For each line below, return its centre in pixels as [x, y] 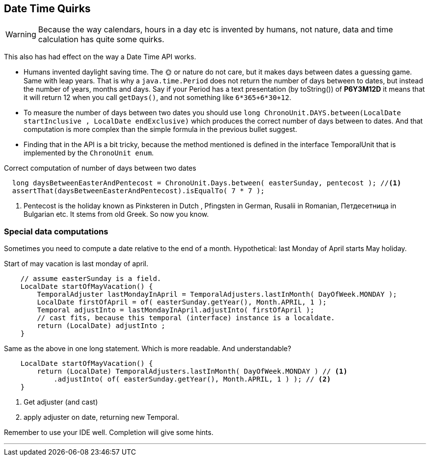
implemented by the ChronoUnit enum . [89, 153]
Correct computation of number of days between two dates [100, 168]
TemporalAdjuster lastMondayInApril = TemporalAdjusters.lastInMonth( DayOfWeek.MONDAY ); [217, 294]
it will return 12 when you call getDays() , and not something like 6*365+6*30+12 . [158, 98]
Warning [21, 35]
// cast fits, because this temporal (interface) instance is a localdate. [186, 318]
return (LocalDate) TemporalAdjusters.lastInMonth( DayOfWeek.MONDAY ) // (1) [192, 371]
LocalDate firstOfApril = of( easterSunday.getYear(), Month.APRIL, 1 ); [182, 302]
